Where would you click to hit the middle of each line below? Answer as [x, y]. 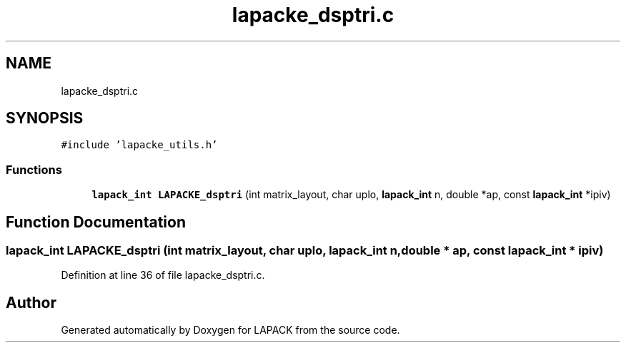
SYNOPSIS [45, 118]
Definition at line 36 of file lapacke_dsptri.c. [163, 275]
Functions [34, 169]
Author [31, 302]
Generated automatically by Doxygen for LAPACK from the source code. [230, 330]
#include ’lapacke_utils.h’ [139, 145]
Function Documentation [96, 222]
